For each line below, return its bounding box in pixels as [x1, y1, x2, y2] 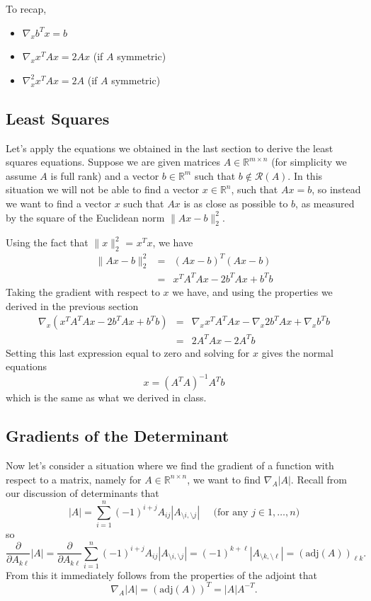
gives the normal [261, 345, 333, 360]
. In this [287, 168, 323, 183]
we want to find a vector [6, 195, 111, 210]
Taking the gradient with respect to [6, 285, 160, 299]
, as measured [295, 195, 355, 210]
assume [6, 168, 37, 183]
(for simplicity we [271, 154, 347, 169]
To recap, [6, 1, 47, 16]
